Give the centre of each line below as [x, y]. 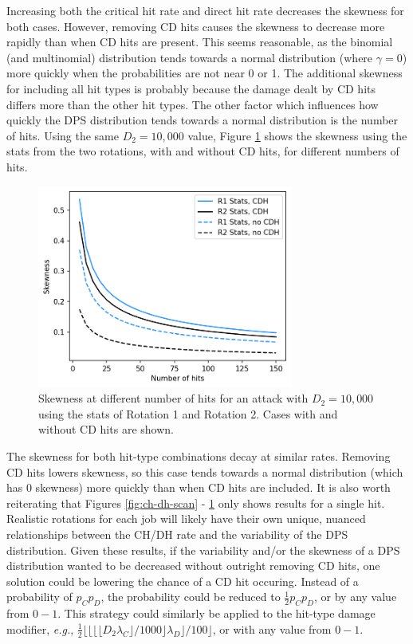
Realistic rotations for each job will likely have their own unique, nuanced [186, 518]
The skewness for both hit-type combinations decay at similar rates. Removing [199, 456]
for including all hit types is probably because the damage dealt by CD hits [191, 88]
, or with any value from [272, 628]
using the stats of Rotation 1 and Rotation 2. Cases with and [188, 413]
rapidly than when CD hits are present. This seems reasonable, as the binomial [200, 42]
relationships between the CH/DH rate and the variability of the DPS [177, 534]
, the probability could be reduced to [191, 597]
